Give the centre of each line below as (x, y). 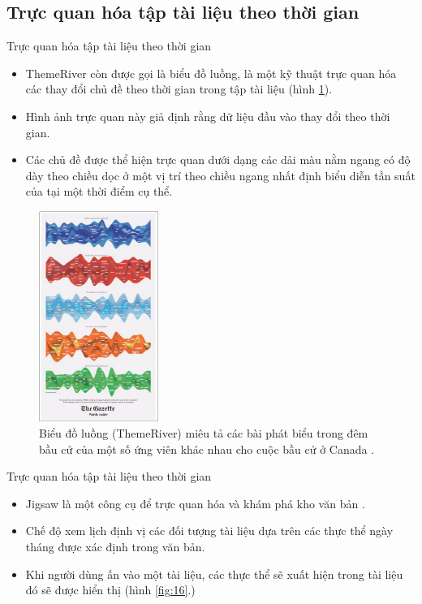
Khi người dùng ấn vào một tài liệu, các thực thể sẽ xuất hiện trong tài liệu (214, 574)
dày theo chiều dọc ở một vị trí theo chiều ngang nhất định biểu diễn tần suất (220, 175)
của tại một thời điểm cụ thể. (99, 191)
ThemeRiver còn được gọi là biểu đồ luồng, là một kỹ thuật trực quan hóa (211, 73)
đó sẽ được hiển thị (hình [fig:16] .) (110, 590)
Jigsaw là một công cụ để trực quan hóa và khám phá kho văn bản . (195, 503)
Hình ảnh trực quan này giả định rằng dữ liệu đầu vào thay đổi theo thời (208, 116)
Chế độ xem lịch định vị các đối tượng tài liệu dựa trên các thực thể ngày (209, 531)
